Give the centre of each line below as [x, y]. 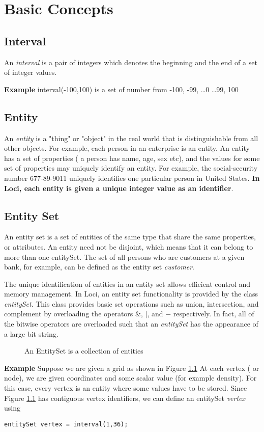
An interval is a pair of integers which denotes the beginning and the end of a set [131, 62]
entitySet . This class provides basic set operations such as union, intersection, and [131, 303]
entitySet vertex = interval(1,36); [66, 424]
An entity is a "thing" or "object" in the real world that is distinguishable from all [131, 138]
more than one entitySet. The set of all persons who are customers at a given [124, 256]
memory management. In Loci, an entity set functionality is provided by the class [131, 294]
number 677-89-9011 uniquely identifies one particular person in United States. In [132, 178]
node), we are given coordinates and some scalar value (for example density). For [130, 378]
